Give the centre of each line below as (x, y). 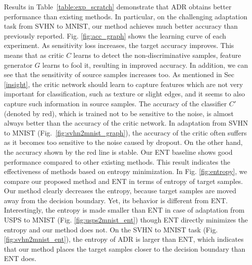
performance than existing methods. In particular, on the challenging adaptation (126, 16)
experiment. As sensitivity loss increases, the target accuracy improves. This (119, 45)
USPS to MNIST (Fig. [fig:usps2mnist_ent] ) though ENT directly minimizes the (126, 220)
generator (18, 65)
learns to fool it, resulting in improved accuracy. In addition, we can (145, 65)
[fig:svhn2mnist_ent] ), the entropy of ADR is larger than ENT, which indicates (124, 239)
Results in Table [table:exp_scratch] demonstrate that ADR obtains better (118, 6)
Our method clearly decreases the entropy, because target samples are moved (120, 191)
